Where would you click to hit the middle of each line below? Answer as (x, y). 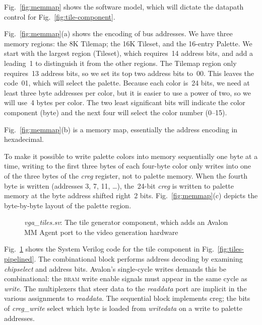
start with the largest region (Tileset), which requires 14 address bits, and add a (128, 53)
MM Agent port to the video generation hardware (101, 232)
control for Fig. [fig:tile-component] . (60, 16)
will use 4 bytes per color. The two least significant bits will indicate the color (125, 102)
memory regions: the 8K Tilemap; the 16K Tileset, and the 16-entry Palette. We (128, 43)
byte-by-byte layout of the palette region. (68, 205)
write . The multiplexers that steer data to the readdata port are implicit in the (125, 288)
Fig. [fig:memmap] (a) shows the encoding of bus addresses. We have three (118, 33)
